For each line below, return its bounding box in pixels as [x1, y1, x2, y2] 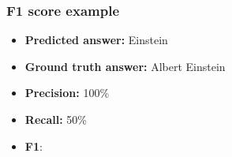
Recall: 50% [24, 111, 87, 127]
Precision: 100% [24, 84, 110, 101]
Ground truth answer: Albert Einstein [24, 58, 226, 74]
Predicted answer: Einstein [24, 32, 168, 48]
